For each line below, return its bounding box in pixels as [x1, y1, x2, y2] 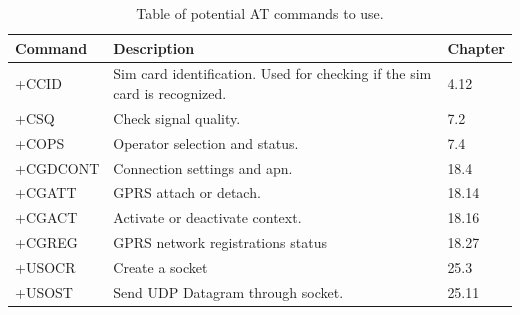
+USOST [15, 281, 73, 302]
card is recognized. [113, 83, 227, 104]
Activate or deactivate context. [113, 207, 302, 228]
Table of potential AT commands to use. [136, 3, 384, 23]
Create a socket [113, 256, 208, 277]
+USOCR [15, 256, 76, 277]
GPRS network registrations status [113, 232, 327, 253]
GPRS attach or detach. [113, 182, 261, 203]
